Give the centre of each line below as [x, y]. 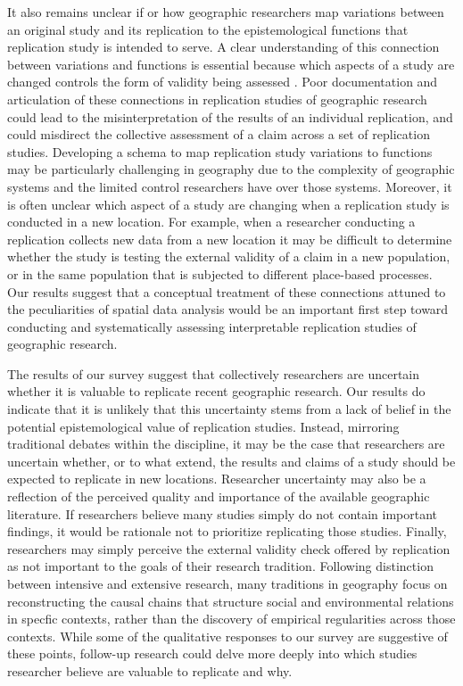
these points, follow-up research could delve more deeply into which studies [212, 653]
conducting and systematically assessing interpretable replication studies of [212, 326]
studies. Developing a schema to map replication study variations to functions [220, 151]
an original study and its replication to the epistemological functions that [208, 29]
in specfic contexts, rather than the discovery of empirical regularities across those [231, 619]
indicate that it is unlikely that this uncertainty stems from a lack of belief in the [229, 409]
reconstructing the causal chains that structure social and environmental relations [231, 601]
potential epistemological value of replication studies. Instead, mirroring [203, 426]
